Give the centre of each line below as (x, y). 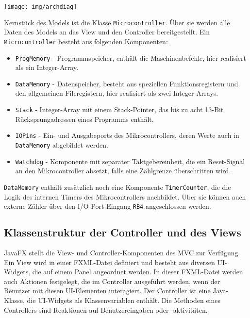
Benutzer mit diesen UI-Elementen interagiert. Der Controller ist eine (107, 291)
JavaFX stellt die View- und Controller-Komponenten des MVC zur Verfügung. (122, 252)
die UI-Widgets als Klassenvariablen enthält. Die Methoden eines (124, 300)
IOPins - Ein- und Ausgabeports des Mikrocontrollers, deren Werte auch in (127, 135)
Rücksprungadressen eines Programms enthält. (84, 119)
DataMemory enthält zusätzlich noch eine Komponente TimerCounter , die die (117, 187)
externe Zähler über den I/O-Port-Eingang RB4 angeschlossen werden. (108, 206)
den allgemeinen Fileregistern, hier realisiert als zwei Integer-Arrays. (117, 93)
